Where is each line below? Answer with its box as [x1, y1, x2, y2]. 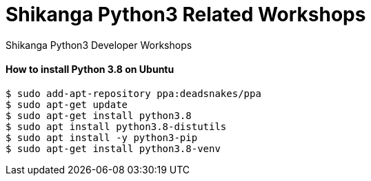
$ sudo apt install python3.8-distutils [6, 120, 227, 132]
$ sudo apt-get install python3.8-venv [6, 142, 221, 154]
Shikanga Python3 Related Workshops [6, 3, 366, 26]
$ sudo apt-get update [6, 98, 128, 110]
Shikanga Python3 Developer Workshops [6, 39, 192, 51]
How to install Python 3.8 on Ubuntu [6, 63, 174, 76]
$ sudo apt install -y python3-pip [6, 131, 198, 143]
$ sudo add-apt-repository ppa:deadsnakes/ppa [6, 87, 261, 99]
